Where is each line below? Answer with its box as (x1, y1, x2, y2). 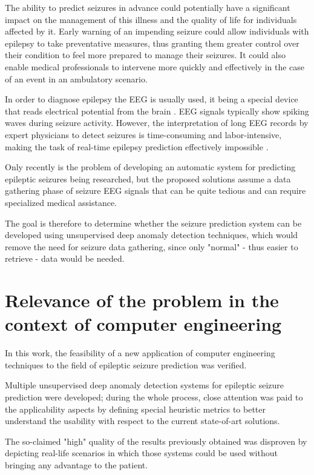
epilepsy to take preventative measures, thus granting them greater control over (5, 36, 299, 49)
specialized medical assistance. (5, 196, 117, 208)
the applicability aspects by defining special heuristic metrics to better (5, 402, 266, 415)
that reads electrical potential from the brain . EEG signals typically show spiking (5, 104, 309, 117)
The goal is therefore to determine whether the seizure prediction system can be (5, 216, 302, 229)
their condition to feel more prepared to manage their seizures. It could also (5, 48, 286, 61)
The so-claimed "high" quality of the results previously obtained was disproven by (5, 434, 307, 447)
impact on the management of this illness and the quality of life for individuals (5, 13, 297, 25)
